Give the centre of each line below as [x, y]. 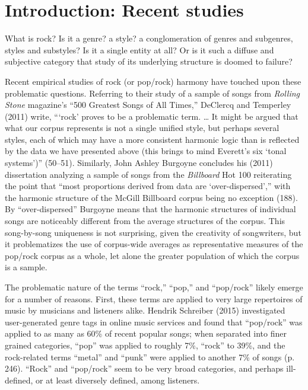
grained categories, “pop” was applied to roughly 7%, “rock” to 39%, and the [145, 345]
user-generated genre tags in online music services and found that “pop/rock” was [154, 322]
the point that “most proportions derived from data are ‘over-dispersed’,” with [148, 186]
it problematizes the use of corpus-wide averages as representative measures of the [154, 244]
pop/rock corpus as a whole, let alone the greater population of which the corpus [152, 255]
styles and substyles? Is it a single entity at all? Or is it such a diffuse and [139, 49]
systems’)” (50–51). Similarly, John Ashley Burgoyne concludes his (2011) [139, 163]
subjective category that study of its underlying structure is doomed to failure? [149, 61]
